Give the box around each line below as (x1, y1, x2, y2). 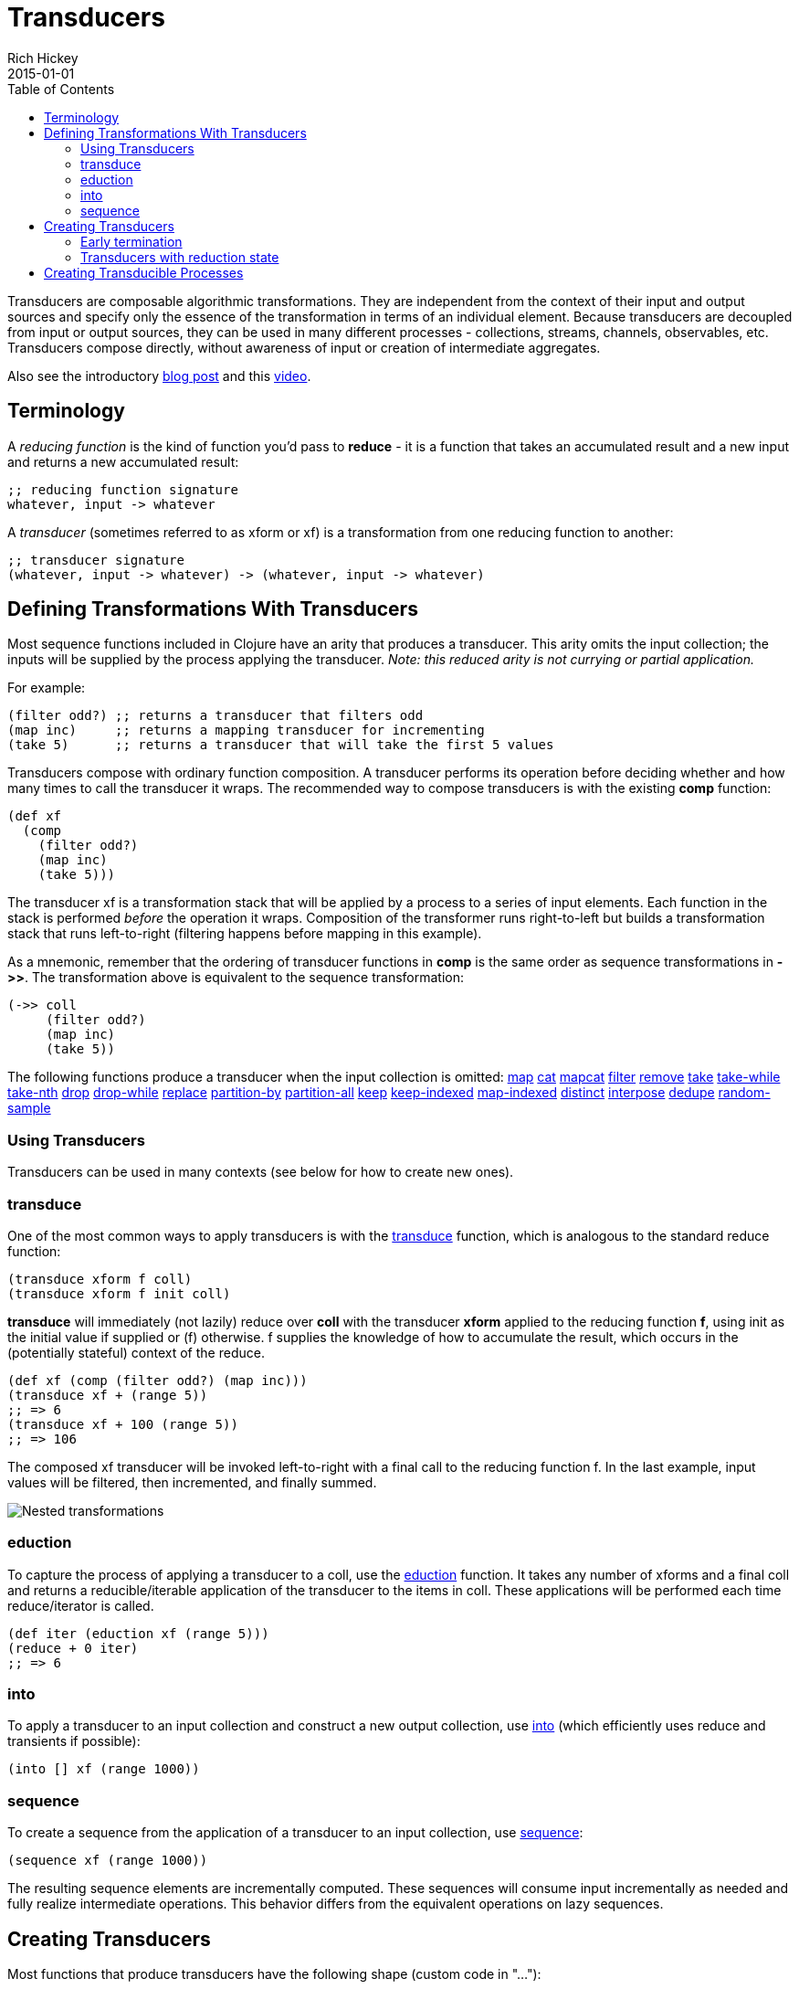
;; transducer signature (7, 552, 184, 567)
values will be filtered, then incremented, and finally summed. (7, 1474, 377, 1490)
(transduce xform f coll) (7, 1271, 193, 1286)
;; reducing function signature (7, 481, 238, 497)
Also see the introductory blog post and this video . (7, 367, 311, 384)
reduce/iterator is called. (7, 1597, 154, 1613)
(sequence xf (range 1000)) (7, 1853, 208, 1868)
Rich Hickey (7, 49, 79, 66)
